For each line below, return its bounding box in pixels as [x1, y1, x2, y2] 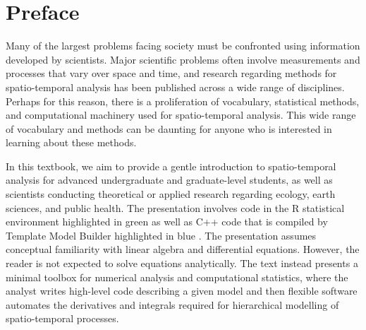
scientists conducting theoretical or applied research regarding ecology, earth [6, 187, 336, 201]
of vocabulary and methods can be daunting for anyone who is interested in [6, 121, 332, 136]
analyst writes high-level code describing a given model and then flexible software [6, 283, 358, 298]
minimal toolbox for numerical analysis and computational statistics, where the [6, 269, 348, 284]
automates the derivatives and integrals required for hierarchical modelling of [6, 297, 339, 312]
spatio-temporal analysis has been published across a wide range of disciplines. [6, 79, 345, 94]
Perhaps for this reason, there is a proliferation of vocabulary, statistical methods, [6, 93, 360, 108]
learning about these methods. [6, 135, 137, 150]
